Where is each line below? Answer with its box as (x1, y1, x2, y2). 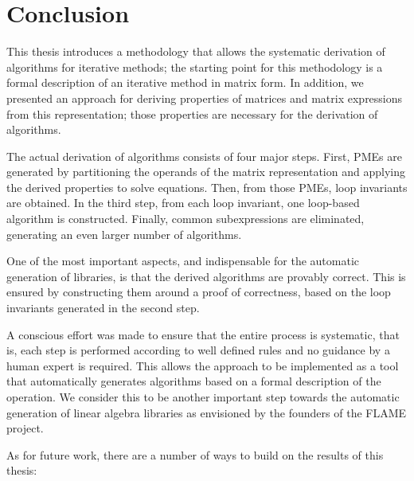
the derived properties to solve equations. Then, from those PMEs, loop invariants (6, 178, 408, 195)
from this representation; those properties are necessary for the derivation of (6, 105, 378, 122)
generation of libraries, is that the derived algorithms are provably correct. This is (6, 268, 406, 284)
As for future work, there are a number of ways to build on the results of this (6, 446, 384, 463)
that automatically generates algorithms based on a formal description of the (6, 373, 381, 389)
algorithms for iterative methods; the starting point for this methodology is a (6, 58, 383, 75)
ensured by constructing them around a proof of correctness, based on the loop (6, 284, 391, 300)
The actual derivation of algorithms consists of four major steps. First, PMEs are (6, 147, 402, 164)
